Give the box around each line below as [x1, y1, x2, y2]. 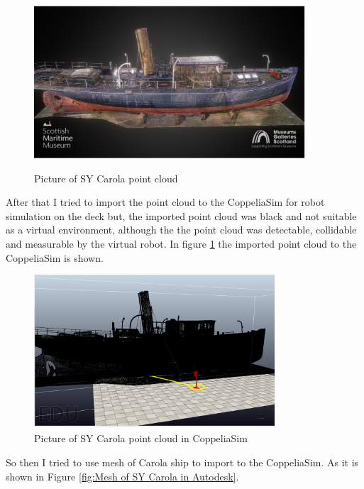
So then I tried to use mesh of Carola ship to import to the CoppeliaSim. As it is [6, 454, 359, 469]
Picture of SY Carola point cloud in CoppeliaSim [34, 431, 248, 446]
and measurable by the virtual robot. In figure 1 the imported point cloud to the [6, 236, 357, 251]
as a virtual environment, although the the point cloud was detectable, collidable [6, 222, 357, 237]
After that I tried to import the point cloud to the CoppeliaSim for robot [6, 194, 325, 209]
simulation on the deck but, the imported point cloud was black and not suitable [6, 208, 357, 223]
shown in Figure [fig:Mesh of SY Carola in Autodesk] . [6, 468, 239, 483]
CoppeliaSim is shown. [6, 250, 104, 265]
